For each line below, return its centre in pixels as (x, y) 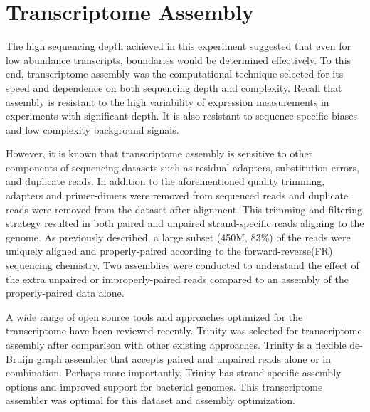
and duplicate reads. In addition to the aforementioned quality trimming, (165, 181)
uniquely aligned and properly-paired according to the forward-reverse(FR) (169, 251)
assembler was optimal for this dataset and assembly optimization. (150, 400)
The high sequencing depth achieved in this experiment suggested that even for (178, 46)
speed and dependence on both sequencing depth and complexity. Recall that (174, 87)
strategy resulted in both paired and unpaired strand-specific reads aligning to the (185, 223)
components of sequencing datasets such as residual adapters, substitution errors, (183, 167)
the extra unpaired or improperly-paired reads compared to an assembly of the (178, 279)
